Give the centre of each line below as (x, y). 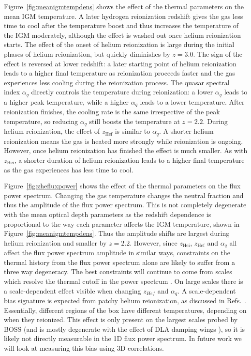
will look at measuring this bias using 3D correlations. (84, 348)
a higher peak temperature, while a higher (66, 101)
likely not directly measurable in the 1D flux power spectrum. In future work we (123, 338)
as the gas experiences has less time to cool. (69, 169)
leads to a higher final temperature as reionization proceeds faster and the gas (119, 73)
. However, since (154, 242)
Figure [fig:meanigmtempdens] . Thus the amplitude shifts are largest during (117, 233)
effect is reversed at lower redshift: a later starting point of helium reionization (120, 63)
